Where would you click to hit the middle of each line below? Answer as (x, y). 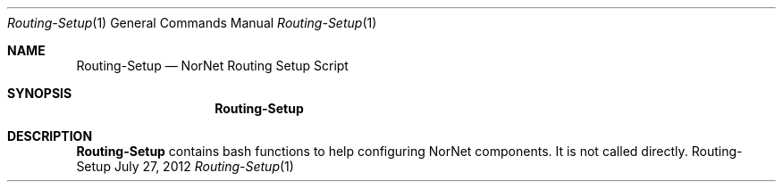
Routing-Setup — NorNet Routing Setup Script (212, 66)
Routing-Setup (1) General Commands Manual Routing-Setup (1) (192, 23)
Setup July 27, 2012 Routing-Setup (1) (185, 166)
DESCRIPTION (50, 136)
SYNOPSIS (40, 93)
